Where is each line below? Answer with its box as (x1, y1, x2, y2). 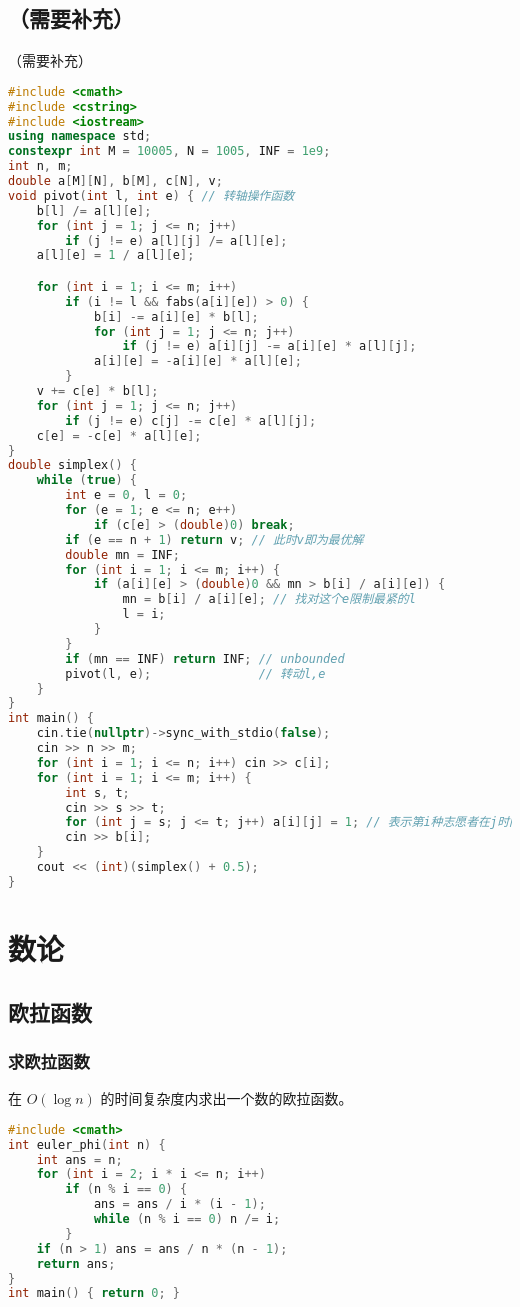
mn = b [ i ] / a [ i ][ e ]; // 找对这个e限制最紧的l (122, 592, 416, 607)
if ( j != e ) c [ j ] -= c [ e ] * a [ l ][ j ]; (65, 413, 317, 428)
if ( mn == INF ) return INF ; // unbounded (65, 651, 345, 666)
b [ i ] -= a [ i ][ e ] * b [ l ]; (93, 309, 259, 324)
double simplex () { (8, 458, 137, 473)
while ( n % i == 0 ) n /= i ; (93, 1212, 281, 1227)
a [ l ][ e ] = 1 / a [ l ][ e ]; (36, 248, 195, 263)
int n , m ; (8, 159, 73, 174)
